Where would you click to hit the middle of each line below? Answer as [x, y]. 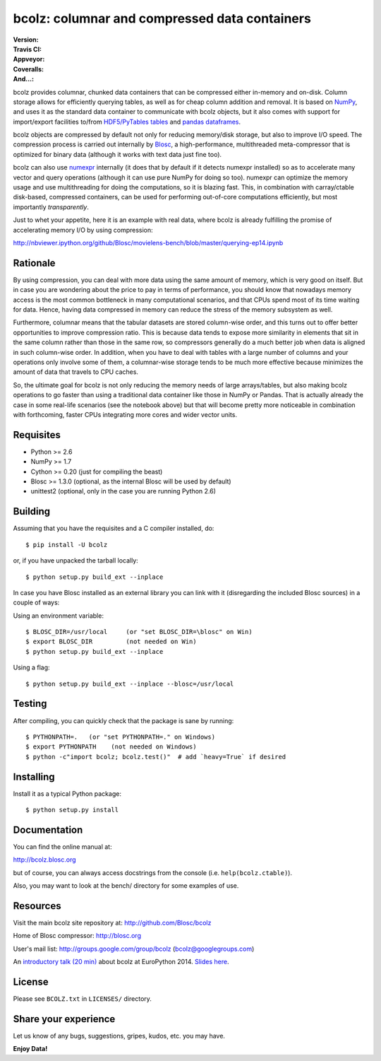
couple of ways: [36, 603]
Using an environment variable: [58, 616]
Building [32, 511]
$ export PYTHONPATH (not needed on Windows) [111, 747]
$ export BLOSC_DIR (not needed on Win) [111, 642]
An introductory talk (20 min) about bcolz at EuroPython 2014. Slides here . [121, 962]
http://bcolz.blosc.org [45, 860]
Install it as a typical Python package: [67, 793]
